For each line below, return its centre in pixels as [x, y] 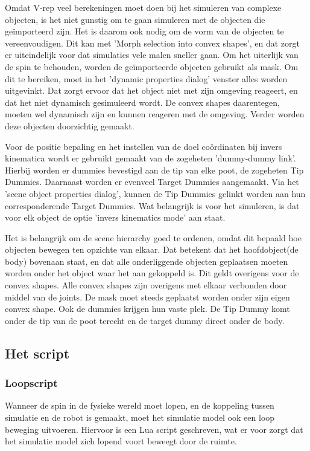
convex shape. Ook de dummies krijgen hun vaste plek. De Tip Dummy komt [147, 309]
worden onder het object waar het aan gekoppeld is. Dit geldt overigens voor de [152, 273]
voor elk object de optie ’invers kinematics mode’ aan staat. [115, 217]
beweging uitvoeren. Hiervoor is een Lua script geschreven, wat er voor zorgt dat [154, 429]
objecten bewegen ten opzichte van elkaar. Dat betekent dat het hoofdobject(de [152, 249]
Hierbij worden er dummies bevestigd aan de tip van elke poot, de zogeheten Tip [154, 170]
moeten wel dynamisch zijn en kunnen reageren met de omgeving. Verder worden [155, 114]
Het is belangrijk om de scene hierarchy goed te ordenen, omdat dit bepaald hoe [153, 237]
